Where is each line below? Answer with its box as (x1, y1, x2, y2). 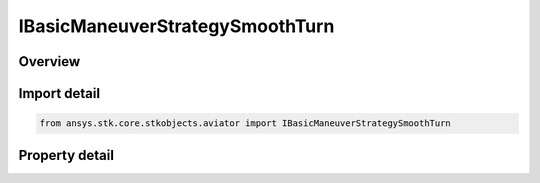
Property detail (18, 146, 115, 164)
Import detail (18, 85, 100, 102)
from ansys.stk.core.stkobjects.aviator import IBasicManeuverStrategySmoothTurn (39, 118, 452, 129)
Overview (18, 53, 81, 70)
